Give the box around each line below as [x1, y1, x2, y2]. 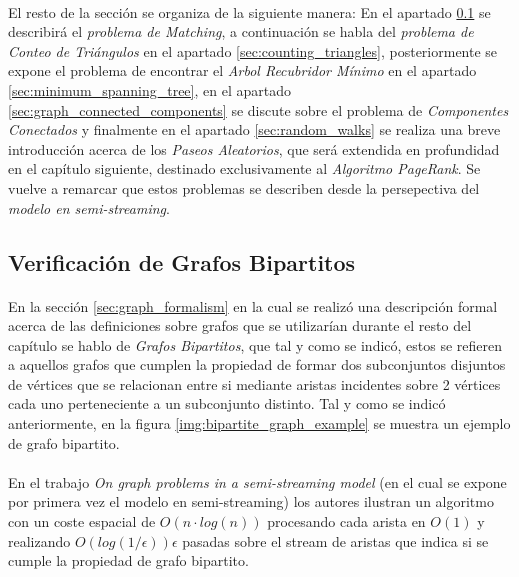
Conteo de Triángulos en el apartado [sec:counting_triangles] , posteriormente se [8, 40, 498, 61]
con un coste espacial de [8, 511, 156, 532]
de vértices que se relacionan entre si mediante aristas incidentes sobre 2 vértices [8, 373, 501, 394]
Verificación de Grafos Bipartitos [8, 246, 356, 277]
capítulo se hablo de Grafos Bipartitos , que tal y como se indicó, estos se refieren [8, 334, 503, 355]
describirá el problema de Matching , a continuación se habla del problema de [8, 21, 474, 42]
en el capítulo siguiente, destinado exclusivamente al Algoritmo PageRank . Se [8, 158, 481, 179]
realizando [8, 530, 71, 551]
